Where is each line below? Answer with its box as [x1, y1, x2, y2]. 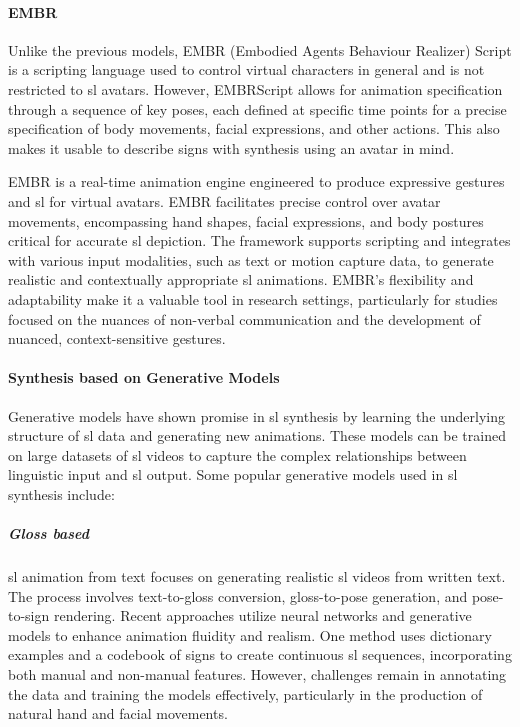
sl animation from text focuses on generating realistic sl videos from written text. [8, 566, 506, 587]
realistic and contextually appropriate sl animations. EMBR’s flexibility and [8, 269, 474, 290]
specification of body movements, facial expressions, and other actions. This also [8, 118, 500, 139]
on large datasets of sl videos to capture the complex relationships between [8, 444, 467, 465]
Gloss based [8, 523, 90, 544]
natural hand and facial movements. [8, 703, 228, 724]
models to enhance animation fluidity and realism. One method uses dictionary [8, 624, 492, 645]
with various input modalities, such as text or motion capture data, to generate [8, 249, 494, 270]
